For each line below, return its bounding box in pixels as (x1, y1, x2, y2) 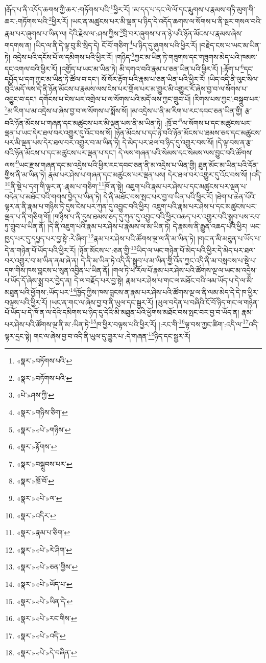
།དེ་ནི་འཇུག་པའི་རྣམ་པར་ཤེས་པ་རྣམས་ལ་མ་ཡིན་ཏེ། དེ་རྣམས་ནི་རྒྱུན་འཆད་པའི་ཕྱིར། (47, 221, 248, 232)
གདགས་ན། (5, 39, 32, 50)
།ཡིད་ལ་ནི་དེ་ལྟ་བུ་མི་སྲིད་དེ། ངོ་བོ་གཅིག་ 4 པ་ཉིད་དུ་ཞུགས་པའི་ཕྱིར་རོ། (34, 38, 197, 50)
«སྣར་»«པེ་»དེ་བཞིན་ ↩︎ (16, 647, 77, 658)
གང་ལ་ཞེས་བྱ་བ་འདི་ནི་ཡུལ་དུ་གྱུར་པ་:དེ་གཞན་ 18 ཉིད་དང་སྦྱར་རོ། (33, 329, 190, 341)
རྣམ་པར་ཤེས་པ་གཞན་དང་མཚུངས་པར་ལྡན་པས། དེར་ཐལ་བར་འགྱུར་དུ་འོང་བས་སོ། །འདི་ (48, 169, 262, 179)
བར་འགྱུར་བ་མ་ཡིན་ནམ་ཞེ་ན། (5, 255, 79, 265)
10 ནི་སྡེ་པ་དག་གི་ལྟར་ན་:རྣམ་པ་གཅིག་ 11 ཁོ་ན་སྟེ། (5, 179, 124, 192)
